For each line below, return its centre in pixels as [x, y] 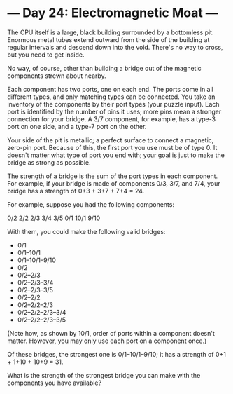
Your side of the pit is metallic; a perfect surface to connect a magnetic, [111, 140]
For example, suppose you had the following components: [91, 204]
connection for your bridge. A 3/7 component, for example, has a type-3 [111, 119]
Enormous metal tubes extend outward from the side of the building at [108, 39]
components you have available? [55, 383]
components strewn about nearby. [57, 76]
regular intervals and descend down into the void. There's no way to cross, [115, 47]
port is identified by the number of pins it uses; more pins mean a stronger [114, 111]
